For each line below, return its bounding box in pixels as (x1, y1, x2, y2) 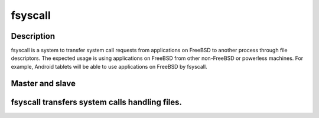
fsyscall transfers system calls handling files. (11, 97, 183, 107)
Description (11, 31, 56, 41)
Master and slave (11, 78, 76, 88)
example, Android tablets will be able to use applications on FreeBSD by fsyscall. (11, 63, 207, 70)
